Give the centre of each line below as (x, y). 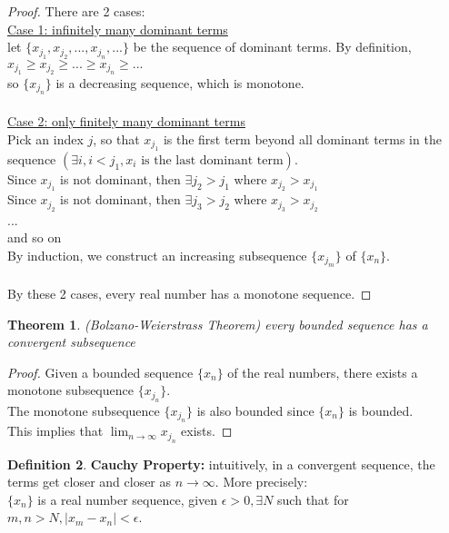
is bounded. (381, 410)
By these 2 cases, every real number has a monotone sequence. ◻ (190, 293)
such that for (313, 499)
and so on (35, 237)
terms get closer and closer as (90, 482)
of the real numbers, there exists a (323, 372)
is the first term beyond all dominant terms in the (302, 138)
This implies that (55, 431)
